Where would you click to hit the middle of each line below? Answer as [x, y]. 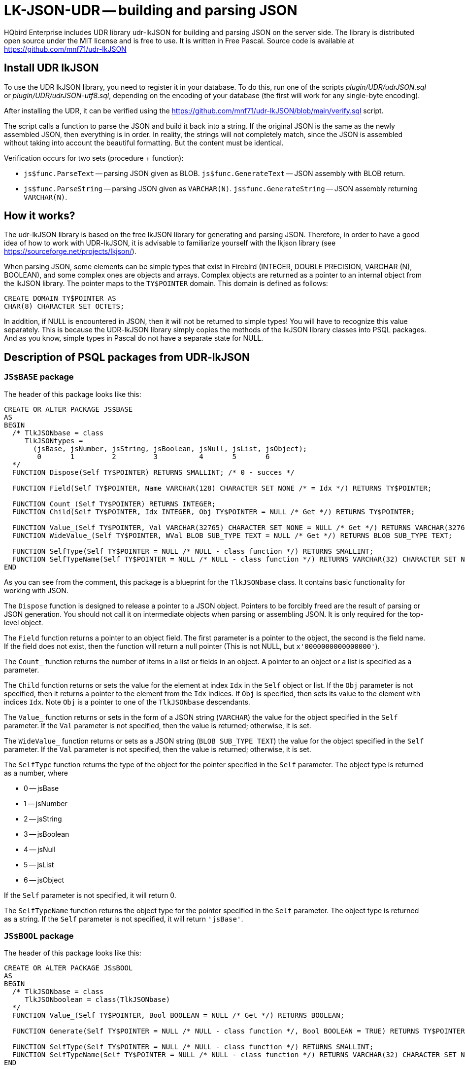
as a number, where [36, 773]
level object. [24, 622]
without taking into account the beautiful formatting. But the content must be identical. [144, 143]
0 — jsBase [41, 788]
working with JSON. [36, 590]
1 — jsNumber [46, 803]
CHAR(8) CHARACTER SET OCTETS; [64, 306]
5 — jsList [39, 864]
